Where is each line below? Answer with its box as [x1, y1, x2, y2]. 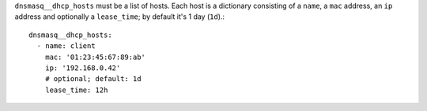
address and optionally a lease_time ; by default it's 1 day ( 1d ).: [14, 12, 225, 21]
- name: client [36, 42, 96, 50]
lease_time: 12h [44, 85, 108, 94]
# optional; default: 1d [44, 75, 142, 83]
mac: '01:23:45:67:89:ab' [44, 52, 146, 61]
